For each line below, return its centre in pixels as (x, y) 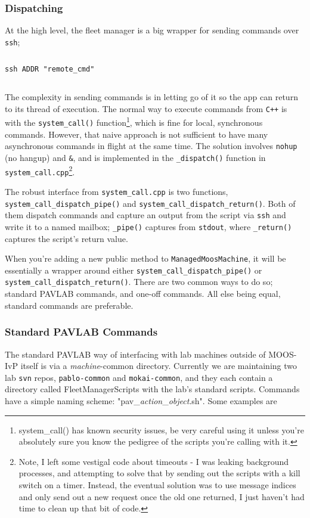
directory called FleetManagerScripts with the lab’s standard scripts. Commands (152, 389)
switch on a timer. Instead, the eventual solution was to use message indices (157, 484)
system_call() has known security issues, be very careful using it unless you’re (161, 429)
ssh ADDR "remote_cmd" (50, 69)
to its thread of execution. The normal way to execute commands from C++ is (146, 108)
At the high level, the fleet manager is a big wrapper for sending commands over (152, 30)
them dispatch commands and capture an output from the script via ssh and (145, 215)
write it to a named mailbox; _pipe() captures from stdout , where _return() (148, 226)
